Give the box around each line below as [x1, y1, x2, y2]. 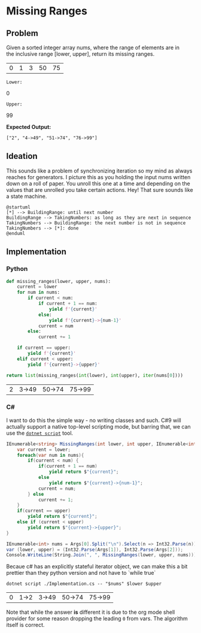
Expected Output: [6, 123, 51, 130]
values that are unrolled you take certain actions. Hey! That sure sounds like [6, 186, 193, 193]
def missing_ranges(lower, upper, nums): [6, 278, 111, 284]
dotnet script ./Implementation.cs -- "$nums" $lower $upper [6, 581, 162, 587]
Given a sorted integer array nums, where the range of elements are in [6, 44, 179, 51]
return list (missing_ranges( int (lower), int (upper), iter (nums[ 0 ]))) [6, 372, 184, 378]
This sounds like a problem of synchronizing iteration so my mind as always [6, 167, 193, 174]
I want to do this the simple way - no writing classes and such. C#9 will [6, 417, 181, 424]
